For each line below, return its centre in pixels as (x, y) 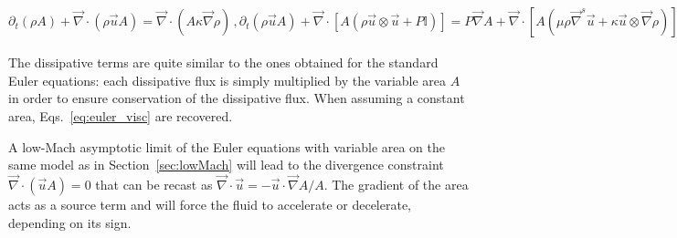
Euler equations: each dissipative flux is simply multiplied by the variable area (227, 80)
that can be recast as (154, 185)
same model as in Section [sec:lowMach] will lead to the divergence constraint (226, 165)
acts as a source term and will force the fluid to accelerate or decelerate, (210, 205)
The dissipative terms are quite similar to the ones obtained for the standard (223, 62)
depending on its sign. (70, 222)
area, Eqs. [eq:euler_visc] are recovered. (121, 116)
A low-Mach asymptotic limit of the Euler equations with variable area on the (227, 146)
